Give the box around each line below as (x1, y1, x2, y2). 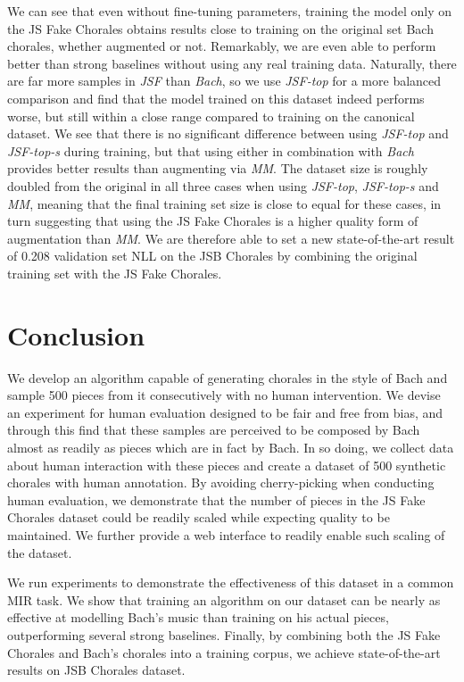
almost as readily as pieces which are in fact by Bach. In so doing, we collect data (7, 438, 454, 456)
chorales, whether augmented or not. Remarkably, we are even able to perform (7, 37, 436, 55)
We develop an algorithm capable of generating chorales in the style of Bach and (7, 368, 448, 387)
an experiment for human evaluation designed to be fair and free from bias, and (7, 403, 443, 421)
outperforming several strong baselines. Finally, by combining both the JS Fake (7, 625, 441, 644)
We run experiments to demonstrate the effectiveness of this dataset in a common (7, 573, 454, 592)
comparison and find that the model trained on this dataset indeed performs (7, 88, 425, 107)
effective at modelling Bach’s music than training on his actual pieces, (7, 608, 389, 627)
